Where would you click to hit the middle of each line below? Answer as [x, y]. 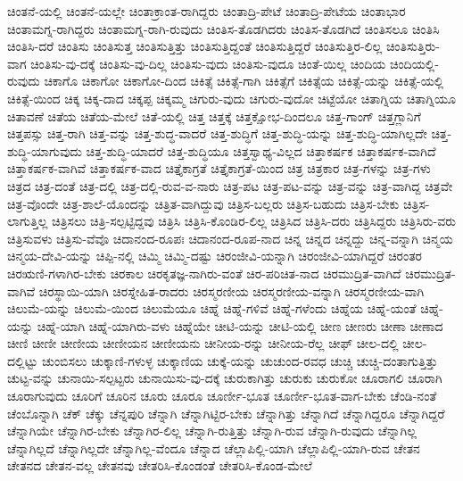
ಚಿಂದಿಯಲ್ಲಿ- [414, 63]
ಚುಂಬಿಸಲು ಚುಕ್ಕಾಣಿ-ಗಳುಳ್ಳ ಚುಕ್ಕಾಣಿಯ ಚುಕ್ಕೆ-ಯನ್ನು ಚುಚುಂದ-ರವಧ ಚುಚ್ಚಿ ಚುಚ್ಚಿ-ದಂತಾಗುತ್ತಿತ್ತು [240, 360]
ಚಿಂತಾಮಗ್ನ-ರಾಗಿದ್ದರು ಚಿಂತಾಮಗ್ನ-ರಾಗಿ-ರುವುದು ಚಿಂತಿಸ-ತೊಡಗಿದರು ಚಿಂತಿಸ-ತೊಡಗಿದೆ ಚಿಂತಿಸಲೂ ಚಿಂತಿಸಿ [223, 28]
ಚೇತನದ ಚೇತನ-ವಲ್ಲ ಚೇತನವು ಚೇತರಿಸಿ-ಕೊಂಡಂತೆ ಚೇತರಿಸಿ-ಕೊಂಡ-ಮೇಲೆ [160, 465]
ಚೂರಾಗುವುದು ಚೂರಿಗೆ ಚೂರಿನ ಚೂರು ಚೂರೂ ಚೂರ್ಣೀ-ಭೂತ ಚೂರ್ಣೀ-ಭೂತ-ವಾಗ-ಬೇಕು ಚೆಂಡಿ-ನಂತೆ [222, 396]
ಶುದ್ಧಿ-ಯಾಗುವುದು [45, 150]
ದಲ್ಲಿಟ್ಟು [23, 360]
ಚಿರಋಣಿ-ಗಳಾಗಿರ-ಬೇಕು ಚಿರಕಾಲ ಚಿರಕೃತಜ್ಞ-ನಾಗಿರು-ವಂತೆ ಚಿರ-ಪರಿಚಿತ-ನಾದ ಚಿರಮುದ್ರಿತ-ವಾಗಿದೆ [204, 273]
